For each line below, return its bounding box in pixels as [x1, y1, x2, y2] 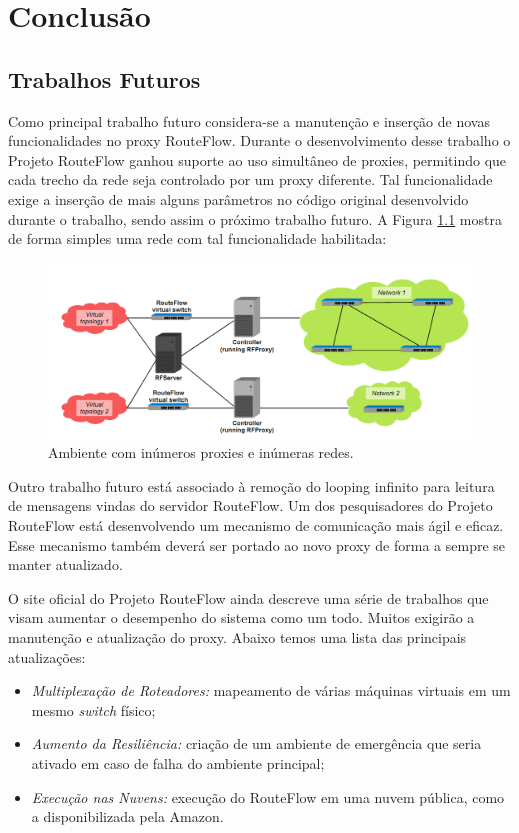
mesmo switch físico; [31, 699, 156, 720]
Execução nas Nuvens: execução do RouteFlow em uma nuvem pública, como [31, 786, 505, 807]
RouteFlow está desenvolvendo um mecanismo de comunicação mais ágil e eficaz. [8, 515, 504, 536]
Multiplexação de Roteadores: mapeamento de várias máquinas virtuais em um [31, 680, 511, 701]
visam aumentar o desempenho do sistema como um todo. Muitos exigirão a [8, 607, 475, 628]
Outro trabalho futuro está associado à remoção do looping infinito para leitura [8, 475, 495, 496]
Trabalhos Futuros [8, 63, 201, 94]
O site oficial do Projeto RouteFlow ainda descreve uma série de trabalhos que [8, 587, 489, 608]
